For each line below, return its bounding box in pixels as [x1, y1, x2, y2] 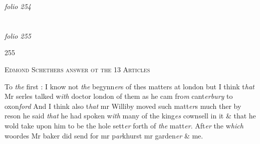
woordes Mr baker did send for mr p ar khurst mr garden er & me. [5, 130, 203, 140]
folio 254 [5, 1, 31, 11]
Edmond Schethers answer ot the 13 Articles [5, 64, 150, 74]
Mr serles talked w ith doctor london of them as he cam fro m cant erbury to [5, 91, 233, 101]
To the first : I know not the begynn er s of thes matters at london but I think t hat [5, 81, 254, 91]
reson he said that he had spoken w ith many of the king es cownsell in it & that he [5, 110, 256, 121]
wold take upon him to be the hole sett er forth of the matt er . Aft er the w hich [5, 120, 243, 130]
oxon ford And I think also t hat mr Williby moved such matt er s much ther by [5, 100, 241, 111]
